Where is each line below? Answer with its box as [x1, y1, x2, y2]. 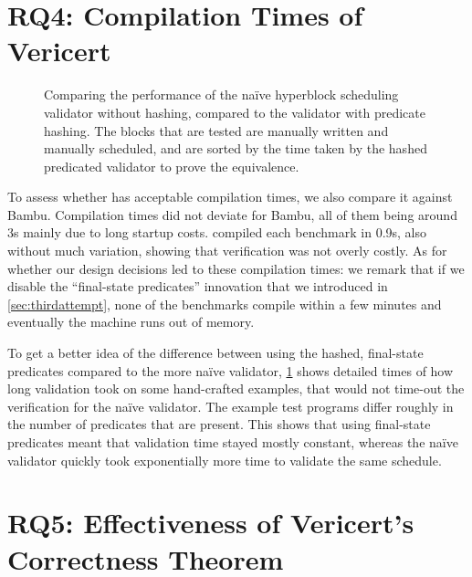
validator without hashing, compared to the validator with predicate [44, 102, 425, 121]
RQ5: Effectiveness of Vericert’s [7, 504, 414, 541]
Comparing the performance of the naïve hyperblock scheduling [44, 85, 399, 104]
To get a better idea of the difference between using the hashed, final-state [7, 343, 424, 362]
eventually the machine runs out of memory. [7, 312, 255, 331]
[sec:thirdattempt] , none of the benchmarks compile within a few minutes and [7, 294, 442, 313]
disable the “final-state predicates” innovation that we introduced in [7, 277, 388, 296]
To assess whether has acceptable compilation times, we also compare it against [7, 187, 453, 206]
